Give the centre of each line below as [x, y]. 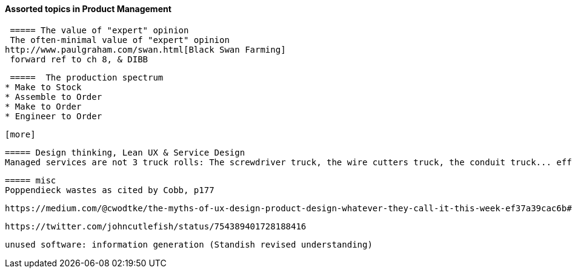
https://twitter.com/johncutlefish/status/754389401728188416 [156, 226]
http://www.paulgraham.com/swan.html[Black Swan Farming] [145, 49]
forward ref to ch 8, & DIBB [79, 59]
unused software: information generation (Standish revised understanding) [189, 244]
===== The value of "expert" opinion [99, 30]
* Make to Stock [43, 87]
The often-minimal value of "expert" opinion [120, 40]
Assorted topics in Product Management [88, 9]
